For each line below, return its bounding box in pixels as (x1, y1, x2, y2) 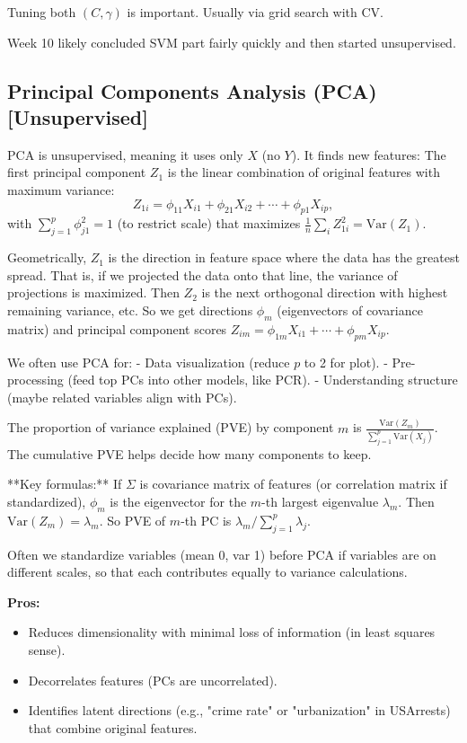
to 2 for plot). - (304, 352, 388, 371)
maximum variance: (7, 180, 115, 199)
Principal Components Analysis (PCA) (7, 76, 377, 104)
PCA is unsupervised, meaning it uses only (7, 145, 243, 164)
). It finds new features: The (291, 145, 446, 164)
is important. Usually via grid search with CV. (127, 3, 383, 21)
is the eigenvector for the (110, 492, 247, 511)
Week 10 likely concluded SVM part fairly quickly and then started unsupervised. (7, 32, 456, 51)
